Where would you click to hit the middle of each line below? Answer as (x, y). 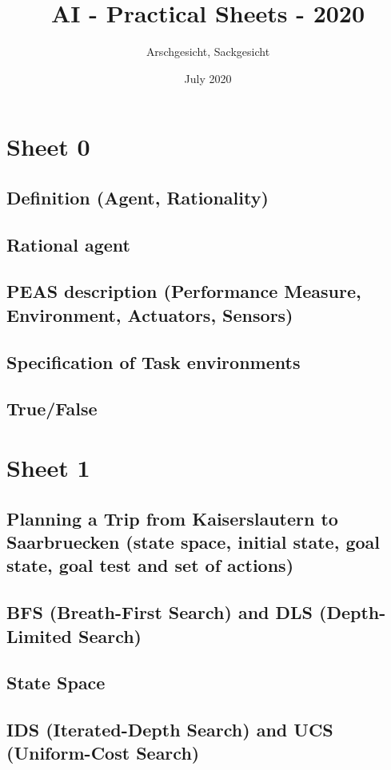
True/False (52, 409)
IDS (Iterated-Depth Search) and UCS (170, 730)
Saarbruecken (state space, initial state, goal (193, 541)
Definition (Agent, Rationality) (138, 197)
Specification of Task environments (154, 361)
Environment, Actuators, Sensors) (150, 314)
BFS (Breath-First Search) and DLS (160, 612)
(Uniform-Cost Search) (103, 753)
